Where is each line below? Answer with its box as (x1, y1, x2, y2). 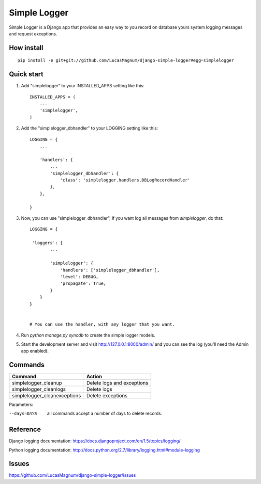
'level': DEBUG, (60, 274, 99, 280)
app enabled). (21, 348, 49, 354)
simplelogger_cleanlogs (12, 386, 66, 392)
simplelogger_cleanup (12, 379, 62, 386)
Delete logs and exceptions (86, 379, 148, 386)
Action (86, 373, 102, 380)
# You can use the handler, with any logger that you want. (29, 322, 175, 327)
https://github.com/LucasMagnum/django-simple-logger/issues (9, 472, 136, 478)
